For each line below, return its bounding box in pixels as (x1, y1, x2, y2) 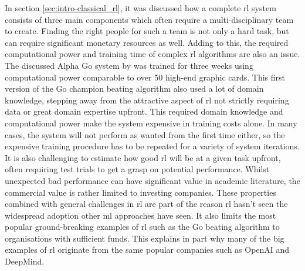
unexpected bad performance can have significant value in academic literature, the (5, 174, 300, 186)
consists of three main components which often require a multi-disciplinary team (5, 13, 294, 25)
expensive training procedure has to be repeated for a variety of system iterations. (5, 140, 300, 152)
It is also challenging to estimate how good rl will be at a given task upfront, (5, 151, 281, 163)
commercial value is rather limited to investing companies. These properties (5, 186, 276, 198)
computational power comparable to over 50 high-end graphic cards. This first (5, 71, 286, 83)
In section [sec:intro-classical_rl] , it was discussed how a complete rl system (5, 2, 276, 14)
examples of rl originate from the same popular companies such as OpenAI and (5, 243, 290, 256)
